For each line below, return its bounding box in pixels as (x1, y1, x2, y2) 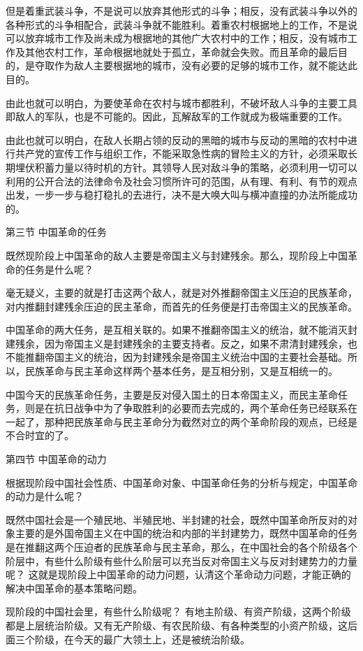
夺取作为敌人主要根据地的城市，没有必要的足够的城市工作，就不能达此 (34, 58, 357, 73)
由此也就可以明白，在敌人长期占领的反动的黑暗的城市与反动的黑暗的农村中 (6, 132, 348, 147)
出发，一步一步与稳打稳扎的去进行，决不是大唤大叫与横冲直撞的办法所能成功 (6, 187, 357, 202)
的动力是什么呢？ (6, 489, 84, 503)
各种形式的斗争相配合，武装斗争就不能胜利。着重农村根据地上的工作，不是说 (6, 17, 357, 31)
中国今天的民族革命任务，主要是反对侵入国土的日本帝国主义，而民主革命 (6, 387, 338, 401)
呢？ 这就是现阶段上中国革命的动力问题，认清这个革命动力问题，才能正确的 (6, 567, 351, 582)
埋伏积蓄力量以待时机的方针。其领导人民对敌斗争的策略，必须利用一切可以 (15, 159, 357, 174)
